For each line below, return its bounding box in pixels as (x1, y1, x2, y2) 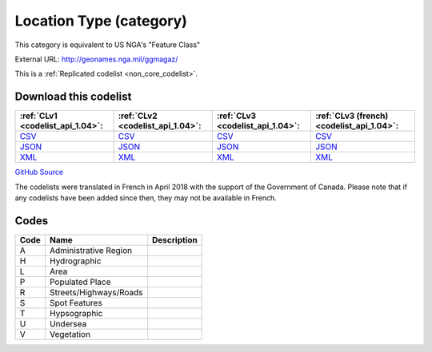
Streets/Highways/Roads (49, 287, 143, 298)
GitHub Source (14, 168, 64, 177)
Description (152, 234, 198, 245)
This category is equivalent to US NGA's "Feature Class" (14, 40, 201, 49)
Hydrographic (49, 255, 102, 267)
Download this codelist (14, 90, 132, 104)
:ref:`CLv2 (118, 110, 158, 121)
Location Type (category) (14, 12, 188, 30)
